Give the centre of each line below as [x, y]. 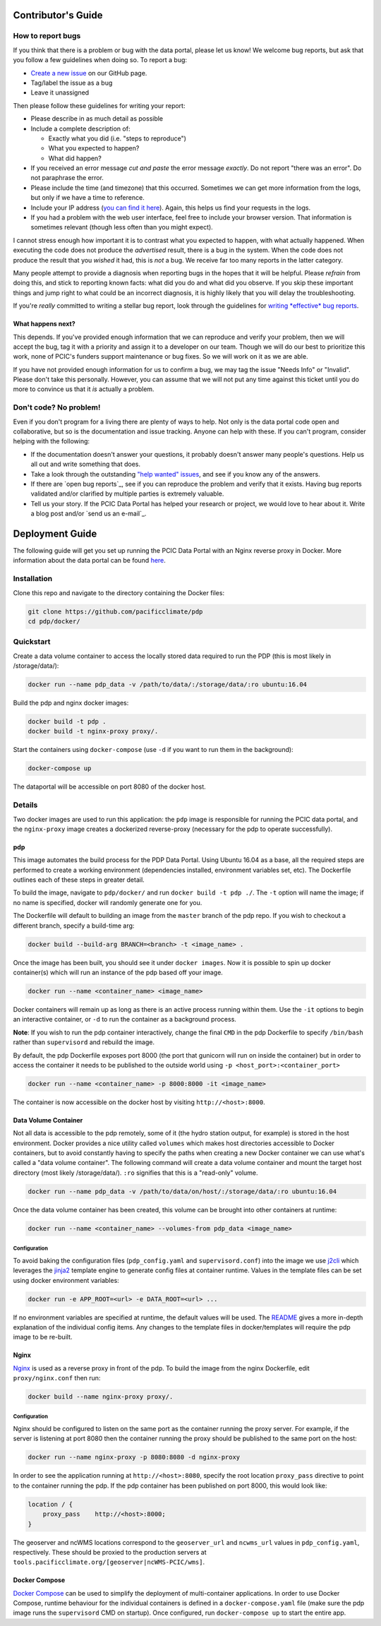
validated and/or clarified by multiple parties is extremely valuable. [127, 494]
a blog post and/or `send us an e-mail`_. [89, 514]
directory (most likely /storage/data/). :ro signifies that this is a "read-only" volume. [135, 1173]
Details [25, 805]
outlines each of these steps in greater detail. [79, 880]
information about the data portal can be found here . [89, 561]
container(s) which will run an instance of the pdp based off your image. [118, 972]
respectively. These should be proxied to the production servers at [110, 1552]
